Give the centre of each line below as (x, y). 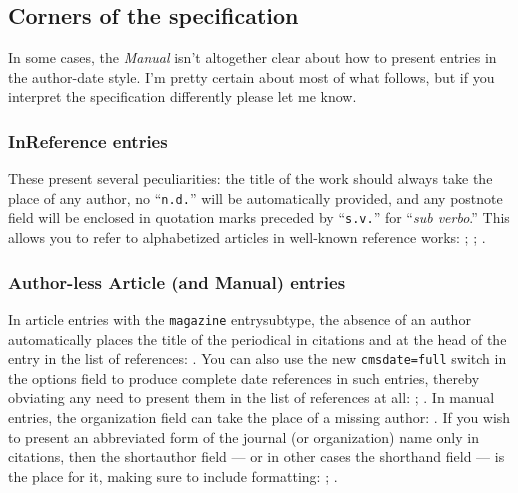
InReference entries (88, 140)
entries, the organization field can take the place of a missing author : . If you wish (259, 417)
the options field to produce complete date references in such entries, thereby (244, 377)
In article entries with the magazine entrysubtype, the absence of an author (239, 318)
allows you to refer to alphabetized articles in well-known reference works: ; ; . (247, 237)
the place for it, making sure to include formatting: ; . (173, 475)
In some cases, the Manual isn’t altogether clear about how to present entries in (252, 57)
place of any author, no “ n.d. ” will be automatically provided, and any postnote (255, 197)
